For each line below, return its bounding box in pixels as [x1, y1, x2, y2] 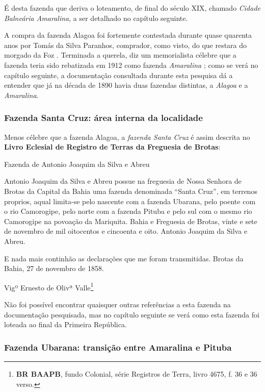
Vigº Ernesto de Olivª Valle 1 [4, 280, 94, 292]
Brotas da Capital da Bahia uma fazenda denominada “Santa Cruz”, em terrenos [4, 185, 257, 196]
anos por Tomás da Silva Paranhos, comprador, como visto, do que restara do [4, 39, 247, 50]
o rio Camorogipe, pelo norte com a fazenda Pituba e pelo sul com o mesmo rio [4, 206, 252, 216]
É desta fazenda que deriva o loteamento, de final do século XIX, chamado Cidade [4, 3, 261, 13]
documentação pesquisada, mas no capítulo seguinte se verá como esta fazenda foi [4, 309, 259, 320]
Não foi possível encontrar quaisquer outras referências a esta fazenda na [4, 299, 231, 309]
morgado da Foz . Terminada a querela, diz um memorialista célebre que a [4, 50, 236, 60]
